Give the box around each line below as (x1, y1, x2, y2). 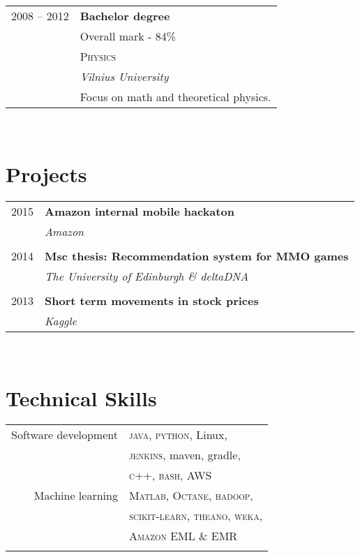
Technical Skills (6, 383, 157, 412)
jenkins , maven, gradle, (128, 447, 241, 463)
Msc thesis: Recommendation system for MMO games (45, 247, 349, 264)
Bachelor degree (80, 8, 170, 24)
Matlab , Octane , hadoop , (128, 487, 253, 504)
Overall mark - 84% (80, 28, 177, 44)
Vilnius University (80, 68, 169, 84)
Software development (11, 426, 118, 443)
